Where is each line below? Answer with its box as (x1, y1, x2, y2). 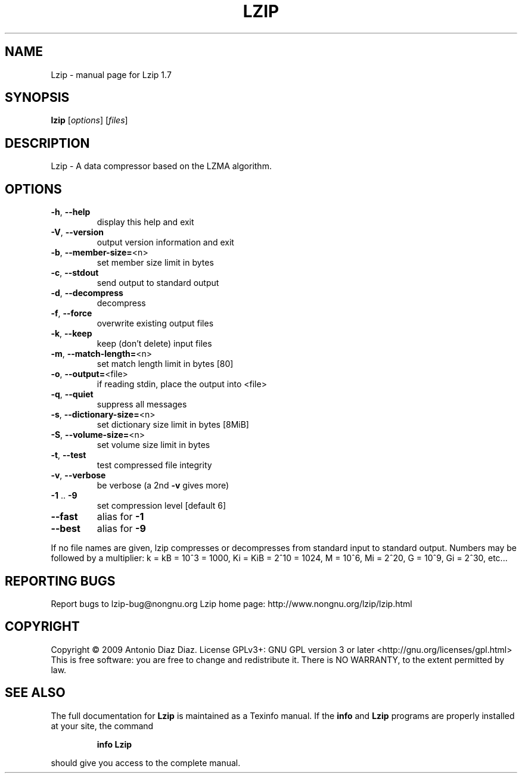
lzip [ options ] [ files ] (51, 115, 128, 126)
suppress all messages (97, 399, 187, 410)
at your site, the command (51, 720, 154, 731)
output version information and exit (97, 237, 234, 248)
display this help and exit (97, 217, 194, 228)
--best (51, 522, 80, 535)
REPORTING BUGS (5, 573, 116, 589)
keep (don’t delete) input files (97, 338, 212, 349)
